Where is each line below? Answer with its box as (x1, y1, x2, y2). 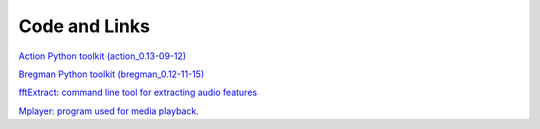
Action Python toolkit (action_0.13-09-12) (18, 50, 187, 62)
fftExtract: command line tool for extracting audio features (18, 86, 258, 99)
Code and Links (18, 15, 150, 37)
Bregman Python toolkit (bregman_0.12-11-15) (18, 68, 205, 80)
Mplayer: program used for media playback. (18, 105, 199, 117)
